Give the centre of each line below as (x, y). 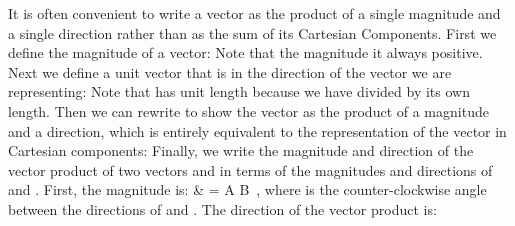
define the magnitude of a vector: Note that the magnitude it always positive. (245, 52)
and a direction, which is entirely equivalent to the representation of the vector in (257, 130)
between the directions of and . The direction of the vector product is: (222, 208)
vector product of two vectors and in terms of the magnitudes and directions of (250, 169)
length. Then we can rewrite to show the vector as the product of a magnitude (248, 110)
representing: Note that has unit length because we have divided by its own (239, 91)
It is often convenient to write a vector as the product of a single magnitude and (254, 13)
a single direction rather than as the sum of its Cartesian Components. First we (252, 32)
